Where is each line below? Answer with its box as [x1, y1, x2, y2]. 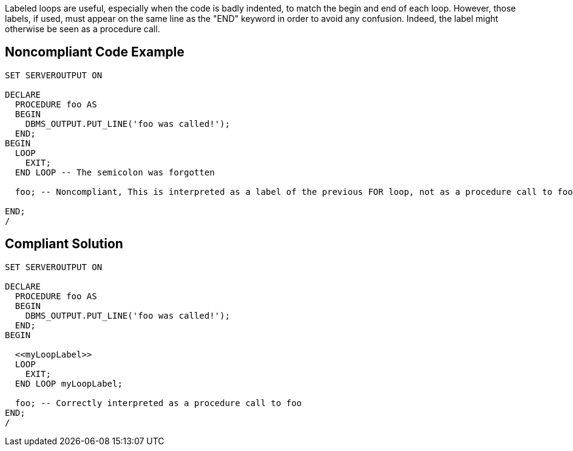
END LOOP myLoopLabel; [15, 378, 123, 388]
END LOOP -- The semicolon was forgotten [15, 167, 215, 177]
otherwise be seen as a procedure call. [5, 24, 160, 34]
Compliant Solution [5, 236, 123, 252]
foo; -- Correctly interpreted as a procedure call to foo [15, 398, 302, 408]
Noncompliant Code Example [5, 44, 185, 60]
